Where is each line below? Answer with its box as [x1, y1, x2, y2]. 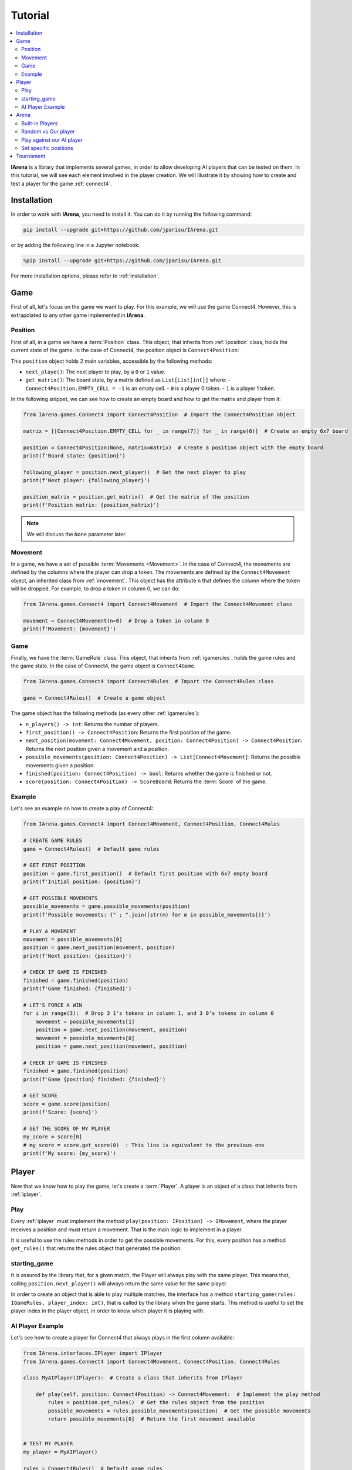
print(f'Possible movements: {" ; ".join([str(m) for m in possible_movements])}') [23, 911, 271, 918]
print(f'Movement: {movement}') [23, 626, 117, 632]
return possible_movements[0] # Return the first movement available [48, 1416, 255, 1422]
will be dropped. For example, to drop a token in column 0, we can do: [11, 585, 180, 592]
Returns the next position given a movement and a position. [25, 745, 170, 752]
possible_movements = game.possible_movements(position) [23, 903, 191, 910]
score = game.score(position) [23, 1100, 110, 1107]
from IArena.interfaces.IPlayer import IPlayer [23, 1350, 163, 1357]
